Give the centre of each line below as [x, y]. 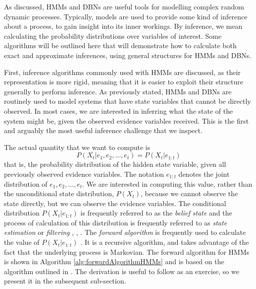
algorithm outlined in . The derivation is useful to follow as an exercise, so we [122, 271]
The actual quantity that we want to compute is [77, 147]
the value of [22, 242]
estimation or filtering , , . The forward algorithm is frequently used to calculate [125, 232]
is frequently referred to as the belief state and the [156, 213]
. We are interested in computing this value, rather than [167, 183]
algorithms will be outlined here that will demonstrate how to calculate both [120, 45]
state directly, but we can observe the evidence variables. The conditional [115, 203]
